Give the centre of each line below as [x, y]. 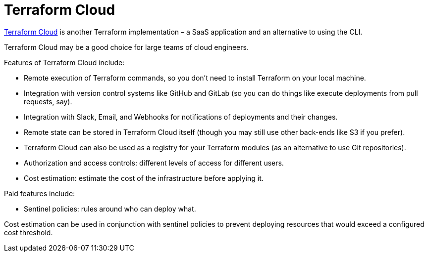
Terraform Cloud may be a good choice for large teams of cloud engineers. [126, 47]
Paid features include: [40, 193]
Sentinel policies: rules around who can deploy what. [110, 209]
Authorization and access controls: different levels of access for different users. [154, 163]
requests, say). [48, 101]
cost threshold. [28, 232]
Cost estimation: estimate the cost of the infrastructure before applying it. [144, 178]
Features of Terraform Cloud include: [64, 62]
